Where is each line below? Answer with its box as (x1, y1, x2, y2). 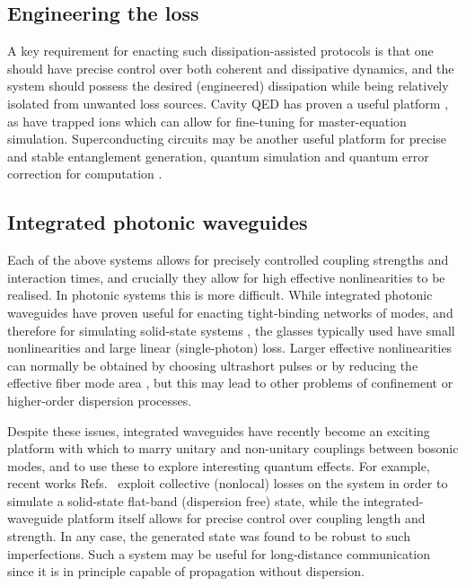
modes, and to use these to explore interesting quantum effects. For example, (7, 456, 430, 475)
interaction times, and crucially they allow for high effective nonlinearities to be (7, 267, 445, 286)
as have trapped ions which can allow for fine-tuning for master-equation (7, 111, 407, 130)
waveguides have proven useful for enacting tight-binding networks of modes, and (7, 302, 453, 321)
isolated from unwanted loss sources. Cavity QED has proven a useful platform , (7, 93, 449, 112)
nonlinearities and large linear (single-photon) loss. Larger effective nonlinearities (7, 338, 453, 357)
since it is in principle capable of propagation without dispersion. (7, 562, 365, 581)
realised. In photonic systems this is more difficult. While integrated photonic (7, 285, 433, 304)
